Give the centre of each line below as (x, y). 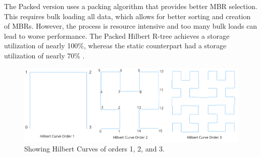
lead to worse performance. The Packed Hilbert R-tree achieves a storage (117, 35)
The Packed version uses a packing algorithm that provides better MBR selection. (131, 6)
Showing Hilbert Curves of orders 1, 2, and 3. (94, 148)
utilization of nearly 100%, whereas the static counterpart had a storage (115, 46)
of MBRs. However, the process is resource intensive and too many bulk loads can (131, 26)
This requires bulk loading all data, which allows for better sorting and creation (127, 16)
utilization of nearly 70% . (44, 55)
